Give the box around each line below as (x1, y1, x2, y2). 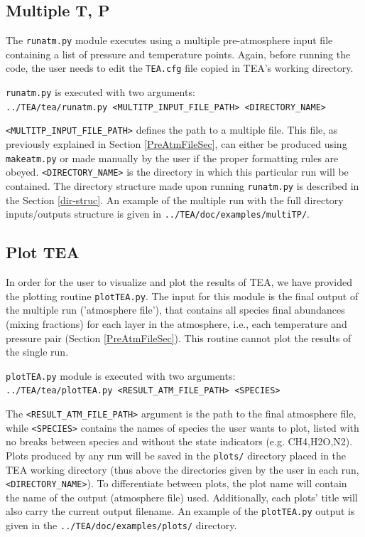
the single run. (6, 344, 69, 359)
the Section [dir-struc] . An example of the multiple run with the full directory (6, 192, 344, 207)
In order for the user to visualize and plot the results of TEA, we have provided (6, 275, 353, 289)
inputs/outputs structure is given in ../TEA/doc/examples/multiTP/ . (6, 206, 310, 221)
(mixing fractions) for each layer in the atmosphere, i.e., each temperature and (6, 316, 347, 331)
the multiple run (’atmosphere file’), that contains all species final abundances (6, 302, 345, 317)
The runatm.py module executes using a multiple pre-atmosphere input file (6, 33, 333, 48)
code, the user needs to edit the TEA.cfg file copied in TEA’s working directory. (6, 60, 354, 75)
